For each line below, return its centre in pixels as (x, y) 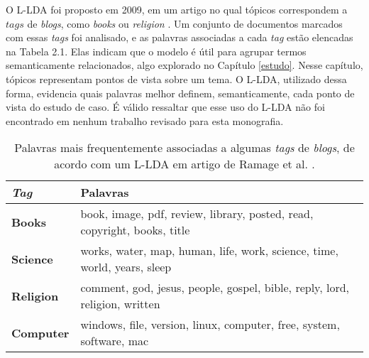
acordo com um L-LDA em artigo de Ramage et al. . (184, 164)
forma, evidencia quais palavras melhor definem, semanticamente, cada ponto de (180, 93)
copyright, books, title (135, 230)
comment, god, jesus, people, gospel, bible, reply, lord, (215, 288)
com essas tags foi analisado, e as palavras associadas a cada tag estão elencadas (180, 37)
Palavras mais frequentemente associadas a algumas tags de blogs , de (184, 148)
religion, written (120, 304)
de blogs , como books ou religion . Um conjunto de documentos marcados (185, 23)
